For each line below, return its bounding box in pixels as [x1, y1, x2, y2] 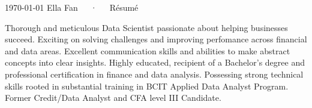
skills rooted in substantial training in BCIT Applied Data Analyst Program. [5, 79, 289, 92]
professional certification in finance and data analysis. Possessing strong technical [5, 67, 304, 80]
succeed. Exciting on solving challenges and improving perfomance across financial [5, 33, 307, 45]
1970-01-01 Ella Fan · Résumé [5, 1, 139, 13]
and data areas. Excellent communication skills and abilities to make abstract [5, 44, 290, 57]
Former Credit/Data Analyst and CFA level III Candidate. [5, 91, 221, 104]
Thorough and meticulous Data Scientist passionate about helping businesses [5, 21, 288, 33]
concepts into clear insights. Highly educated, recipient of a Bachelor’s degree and [5, 56, 305, 69]
